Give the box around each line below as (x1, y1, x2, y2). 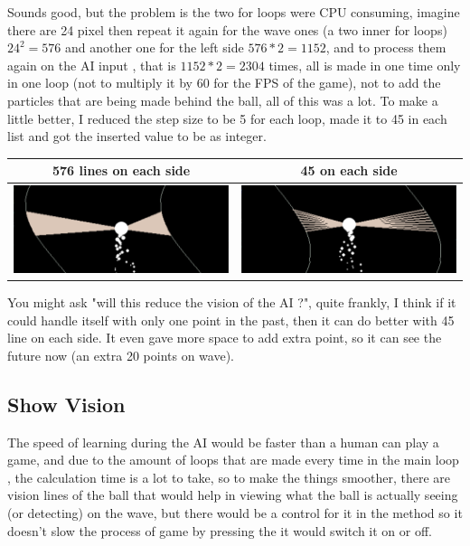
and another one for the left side (65, 38, 244, 57)
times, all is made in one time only (268, 55, 461, 74)
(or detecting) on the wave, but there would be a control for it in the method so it (7, 503, 463, 522)
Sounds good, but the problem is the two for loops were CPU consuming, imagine (7, 3, 460, 21)
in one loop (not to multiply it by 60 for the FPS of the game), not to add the (7, 73, 441, 92)
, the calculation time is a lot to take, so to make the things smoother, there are (7, 467, 450, 486)
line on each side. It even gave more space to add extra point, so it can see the (7, 328, 442, 347)
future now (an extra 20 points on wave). (7, 345, 234, 364)
